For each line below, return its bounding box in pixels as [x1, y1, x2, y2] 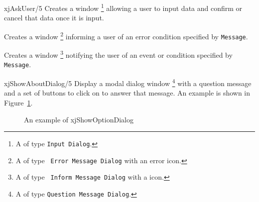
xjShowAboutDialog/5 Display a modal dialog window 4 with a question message [4, 77, 252, 88]
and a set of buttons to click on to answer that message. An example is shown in [4, 88, 251, 98]
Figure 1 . [4, 97, 33, 107]
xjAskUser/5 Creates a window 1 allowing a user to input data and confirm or [4, 1, 243, 13]
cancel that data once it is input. [4, 12, 104, 23]
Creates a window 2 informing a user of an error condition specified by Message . [4, 29, 248, 41]
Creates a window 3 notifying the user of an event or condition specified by [4, 48, 233, 60]
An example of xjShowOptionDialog [24, 114, 133, 124]
